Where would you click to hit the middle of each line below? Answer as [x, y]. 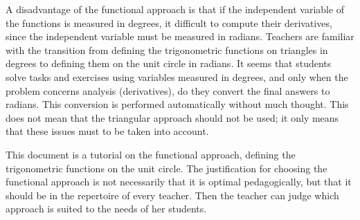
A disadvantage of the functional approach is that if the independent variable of [175, 9]
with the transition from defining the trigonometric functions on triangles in [167, 49]
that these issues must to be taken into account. [107, 131]
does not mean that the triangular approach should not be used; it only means [172, 117]
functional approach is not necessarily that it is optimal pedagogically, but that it [179, 182]
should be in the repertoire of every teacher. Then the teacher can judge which [172, 195]
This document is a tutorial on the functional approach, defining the [151, 154]
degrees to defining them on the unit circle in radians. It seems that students [169, 63]
